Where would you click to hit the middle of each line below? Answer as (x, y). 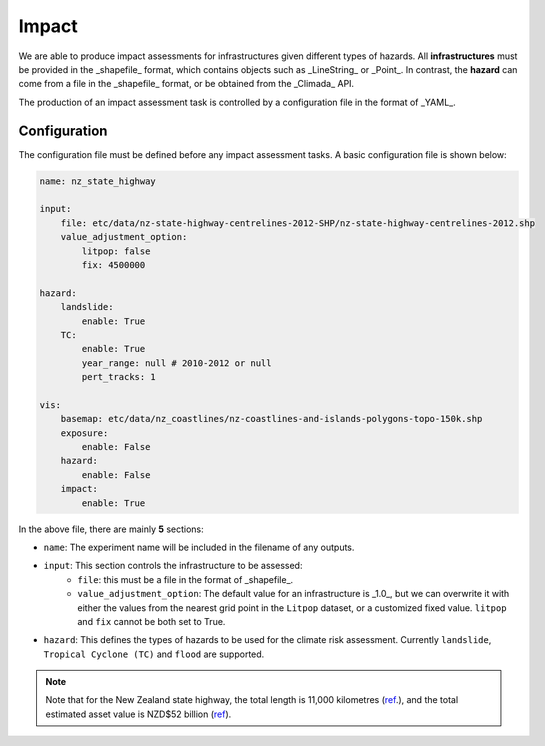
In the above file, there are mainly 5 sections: (111, 529)
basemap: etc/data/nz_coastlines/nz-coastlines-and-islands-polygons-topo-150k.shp (271, 419)
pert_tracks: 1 (119, 377)
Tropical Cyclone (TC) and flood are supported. (154, 654)
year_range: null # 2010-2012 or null (176, 363)
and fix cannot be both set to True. (151, 621)
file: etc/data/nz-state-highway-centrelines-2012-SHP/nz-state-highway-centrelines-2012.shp (297, 223)
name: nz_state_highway (98, 181)
